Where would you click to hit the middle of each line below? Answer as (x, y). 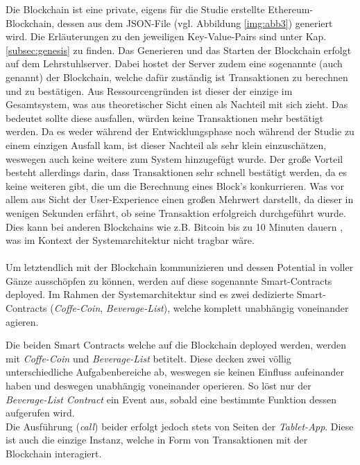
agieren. (22, 321)
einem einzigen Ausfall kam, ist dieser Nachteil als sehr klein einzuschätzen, (166, 144)
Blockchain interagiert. (54, 453)
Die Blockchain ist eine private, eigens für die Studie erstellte (135, 9)
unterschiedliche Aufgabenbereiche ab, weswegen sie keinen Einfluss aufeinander (175, 372)
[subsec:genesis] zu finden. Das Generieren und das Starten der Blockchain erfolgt (179, 50)
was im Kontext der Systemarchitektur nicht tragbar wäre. (130, 240)
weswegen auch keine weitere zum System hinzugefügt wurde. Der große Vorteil (174, 158)
